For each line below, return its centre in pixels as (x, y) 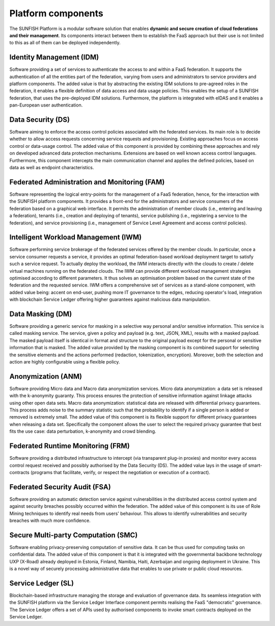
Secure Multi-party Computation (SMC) (74, 535)
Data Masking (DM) (41, 314)
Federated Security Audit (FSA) (60, 487)
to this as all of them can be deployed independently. (65, 43)
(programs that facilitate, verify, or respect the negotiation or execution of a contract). (121, 472)
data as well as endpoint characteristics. (52, 168)
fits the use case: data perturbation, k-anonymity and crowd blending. (83, 431)
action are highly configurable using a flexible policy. (65, 362)
